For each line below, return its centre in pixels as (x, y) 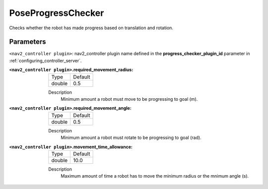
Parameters (28, 42)
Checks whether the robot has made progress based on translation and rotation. (91, 28)
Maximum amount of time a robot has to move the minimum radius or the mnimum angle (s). (155, 176)
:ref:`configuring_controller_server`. (45, 61)
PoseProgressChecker (57, 13)
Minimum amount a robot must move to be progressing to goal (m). (129, 99)
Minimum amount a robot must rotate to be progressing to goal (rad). (131, 138)
